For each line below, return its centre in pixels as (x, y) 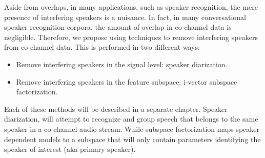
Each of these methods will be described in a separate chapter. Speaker (116, 108)
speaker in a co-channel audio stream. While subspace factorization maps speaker (132, 129)
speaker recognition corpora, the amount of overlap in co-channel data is (118, 27)
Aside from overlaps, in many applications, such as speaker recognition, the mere (131, 7)
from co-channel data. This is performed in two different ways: (102, 47)
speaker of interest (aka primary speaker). (70, 149)
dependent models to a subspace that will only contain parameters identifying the (132, 139)
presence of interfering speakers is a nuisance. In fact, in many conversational (125, 17)
